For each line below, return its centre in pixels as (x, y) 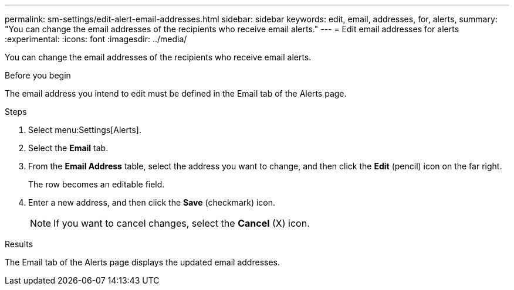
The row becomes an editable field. (97, 184)
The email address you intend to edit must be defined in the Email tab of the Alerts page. (176, 93)
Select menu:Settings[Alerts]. (85, 130)
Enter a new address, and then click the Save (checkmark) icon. (152, 202)
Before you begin (38, 75)
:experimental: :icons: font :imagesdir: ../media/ (96, 39)
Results (19, 244)
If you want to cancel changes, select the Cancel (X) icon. (182, 223)
